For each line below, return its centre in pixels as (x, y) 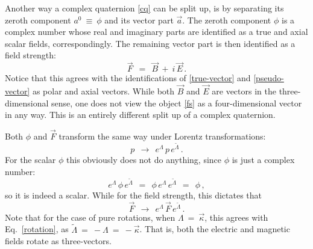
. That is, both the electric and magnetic (215, 229)
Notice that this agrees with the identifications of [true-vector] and (128, 78)
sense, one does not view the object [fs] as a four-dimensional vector (177, 103)
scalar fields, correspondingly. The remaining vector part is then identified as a (150, 43)
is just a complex (263, 160)
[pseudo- (269, 78)
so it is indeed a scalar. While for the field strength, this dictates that (134, 195)
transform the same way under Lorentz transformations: (162, 136)
